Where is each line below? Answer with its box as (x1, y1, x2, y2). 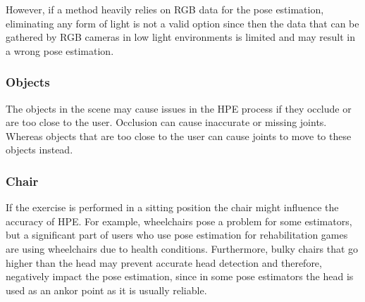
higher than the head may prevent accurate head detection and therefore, (6, 255, 322, 270)
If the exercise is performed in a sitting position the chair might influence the (6, 200, 339, 215)
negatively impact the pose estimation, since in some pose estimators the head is (6, 269, 354, 284)
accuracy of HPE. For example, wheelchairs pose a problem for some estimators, (6, 213, 352, 228)
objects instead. (6, 142, 73, 157)
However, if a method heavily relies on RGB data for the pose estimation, (6, 2, 324, 16)
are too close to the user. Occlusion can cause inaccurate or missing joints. (6, 115, 327, 130)
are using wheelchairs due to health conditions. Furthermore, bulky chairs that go (6, 241, 359, 256)
